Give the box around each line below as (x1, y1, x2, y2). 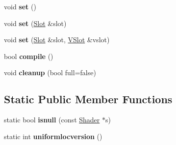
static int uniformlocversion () (4, 131, 102, 141)
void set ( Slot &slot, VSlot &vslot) (4, 34, 110, 45)
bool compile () (4, 51, 53, 61)
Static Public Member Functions (4, 91, 173, 107)
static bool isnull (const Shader (4, 115, 100, 125)
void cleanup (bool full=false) (4, 67, 96, 78)
